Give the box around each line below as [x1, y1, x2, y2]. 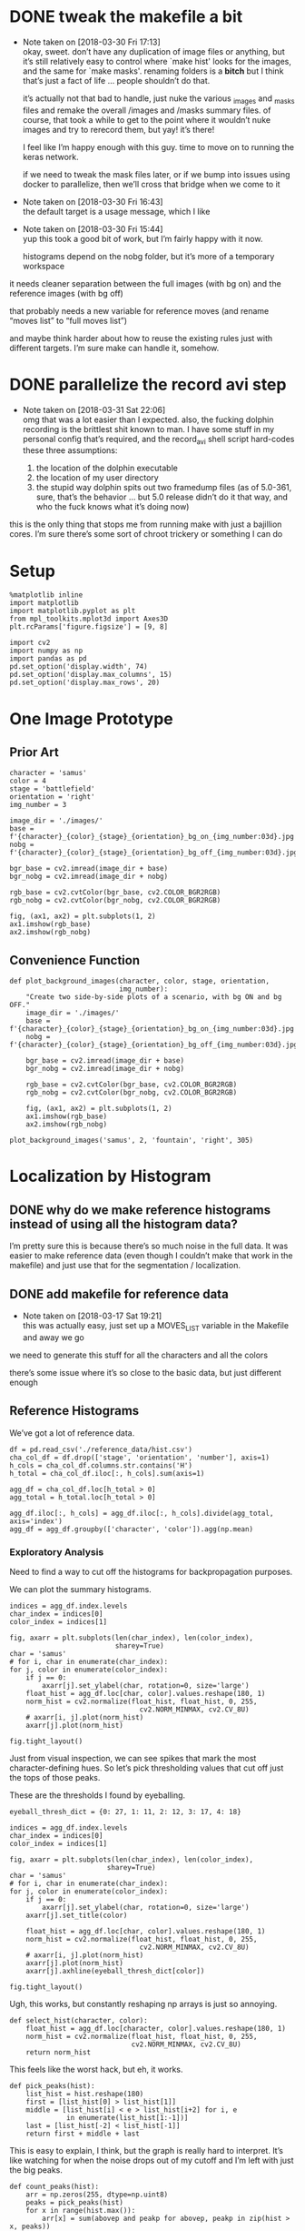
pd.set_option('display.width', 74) [9, 662, 148, 671]
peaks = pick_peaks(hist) [25, 2197, 124, 2207]
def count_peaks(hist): [9, 2182, 100, 2191]
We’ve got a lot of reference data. [9, 1427, 135, 1439]
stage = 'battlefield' [9, 784, 95, 793]
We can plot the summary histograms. [9, 1583, 152, 1594]
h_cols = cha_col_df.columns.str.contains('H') [9, 1460, 193, 1470]
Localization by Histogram [9, 1166, 212, 1186]
